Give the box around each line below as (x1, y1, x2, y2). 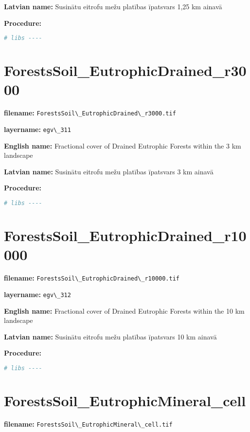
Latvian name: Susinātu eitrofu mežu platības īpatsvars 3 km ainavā (4, 166, 214, 176)
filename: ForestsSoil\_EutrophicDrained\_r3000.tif (4, 108, 176, 118)
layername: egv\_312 (4, 289, 71, 299)
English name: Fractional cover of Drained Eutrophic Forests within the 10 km (4, 305, 245, 316)
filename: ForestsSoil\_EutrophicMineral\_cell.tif (4, 418, 173, 429)
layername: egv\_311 (4, 124, 71, 134)
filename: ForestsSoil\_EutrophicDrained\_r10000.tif (4, 273, 180, 283)
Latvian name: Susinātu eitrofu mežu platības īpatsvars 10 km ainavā (4, 331, 217, 341)
